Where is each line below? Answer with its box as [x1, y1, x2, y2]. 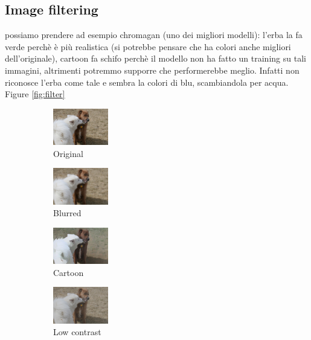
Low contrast [53, 326, 101, 338]
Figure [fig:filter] [5, 88, 65, 100]
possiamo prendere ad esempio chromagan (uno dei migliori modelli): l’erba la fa [5, 28, 303, 41]
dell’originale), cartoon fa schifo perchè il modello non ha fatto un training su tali [5, 52, 306, 65]
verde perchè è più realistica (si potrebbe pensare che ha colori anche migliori [5, 40, 291, 53]
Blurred [53, 207, 82, 219]
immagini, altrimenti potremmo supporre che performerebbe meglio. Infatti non [5, 63, 300, 76]
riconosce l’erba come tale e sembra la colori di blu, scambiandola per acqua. [5, 75, 289, 88]
